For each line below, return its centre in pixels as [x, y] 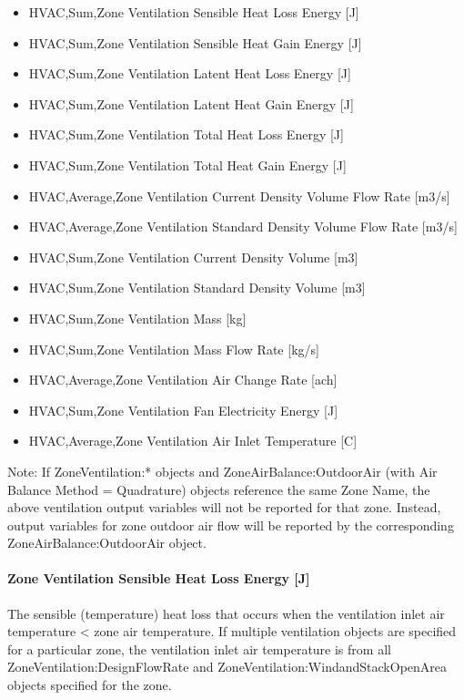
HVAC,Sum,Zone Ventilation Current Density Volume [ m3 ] [193, 257]
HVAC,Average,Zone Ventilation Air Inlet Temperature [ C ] [193, 441]
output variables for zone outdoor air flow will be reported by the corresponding [231, 525]
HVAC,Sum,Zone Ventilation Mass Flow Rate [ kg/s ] [174, 349]
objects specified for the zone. [90, 685]
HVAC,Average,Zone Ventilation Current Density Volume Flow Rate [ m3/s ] [239, 196]
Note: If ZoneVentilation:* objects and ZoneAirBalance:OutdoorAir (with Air [222, 471]
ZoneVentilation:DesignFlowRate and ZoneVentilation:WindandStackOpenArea [227, 667]
